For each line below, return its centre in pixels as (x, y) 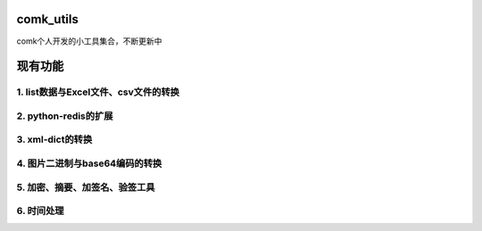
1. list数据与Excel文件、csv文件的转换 (98, 92)
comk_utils (48, 19)
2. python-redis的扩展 (65, 116)
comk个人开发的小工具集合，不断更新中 (89, 41)
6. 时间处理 (40, 211)
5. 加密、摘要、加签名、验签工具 (86, 187)
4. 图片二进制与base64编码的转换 (89, 163)
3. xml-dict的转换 (54, 140)
